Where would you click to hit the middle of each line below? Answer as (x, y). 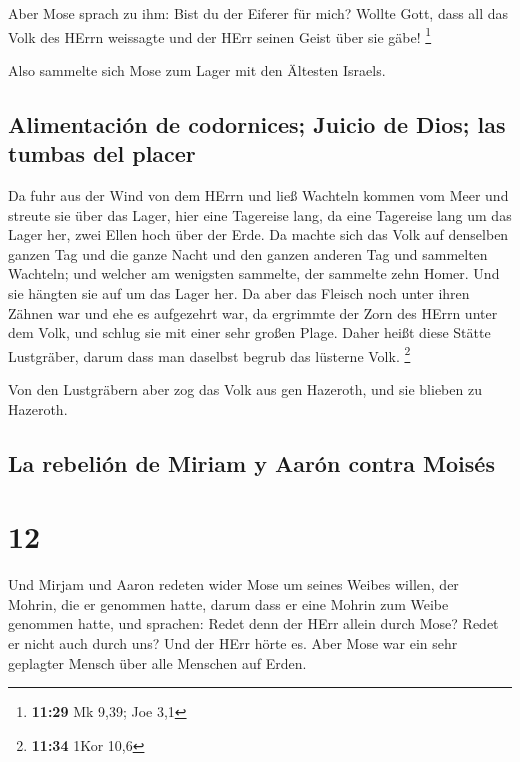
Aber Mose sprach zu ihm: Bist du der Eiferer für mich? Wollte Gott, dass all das (258, 13)
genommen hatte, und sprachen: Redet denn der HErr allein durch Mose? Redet (253, 623)
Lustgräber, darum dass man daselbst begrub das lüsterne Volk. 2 (209, 354)
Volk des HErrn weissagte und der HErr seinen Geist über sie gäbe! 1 (220, 35)
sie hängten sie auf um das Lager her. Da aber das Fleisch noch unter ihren (239, 293)
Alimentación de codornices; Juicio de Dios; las (257, 123)
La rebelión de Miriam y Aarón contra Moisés (251, 462)
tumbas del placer (102, 153)
